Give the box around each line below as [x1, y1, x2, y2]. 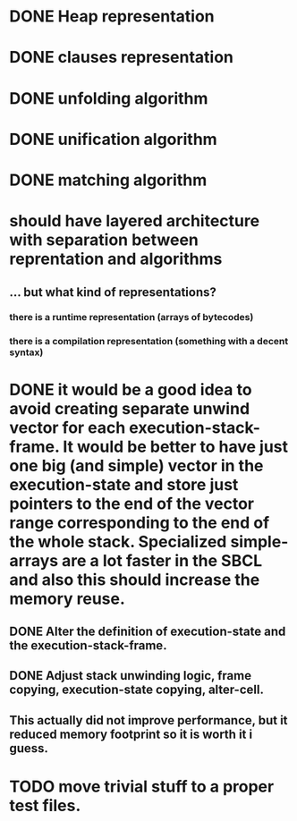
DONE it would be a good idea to [9, 379, 252, 400]
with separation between [9, 230, 199, 250]
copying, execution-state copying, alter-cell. [9, 682, 264, 698]
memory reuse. [9, 588, 125, 609]
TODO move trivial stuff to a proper [9, 776, 275, 797]
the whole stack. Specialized [9, 531, 227, 552]
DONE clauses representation [9, 47, 234, 68]
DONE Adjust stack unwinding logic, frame [9, 668, 252, 683]
